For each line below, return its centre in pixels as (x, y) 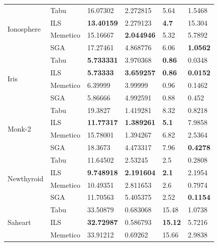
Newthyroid (26, 178)
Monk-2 (19, 128)
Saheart (19, 222)
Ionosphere (24, 29)
